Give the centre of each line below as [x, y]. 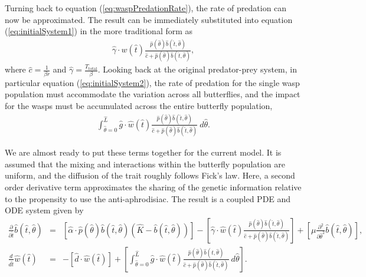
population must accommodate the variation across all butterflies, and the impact [153, 94]
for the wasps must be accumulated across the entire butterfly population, [139, 105]
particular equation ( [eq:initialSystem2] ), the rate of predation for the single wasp [152, 82]
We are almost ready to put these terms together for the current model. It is [143, 152]
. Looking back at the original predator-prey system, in [197, 69]
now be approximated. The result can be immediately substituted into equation [149, 19]
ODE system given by [44, 210]
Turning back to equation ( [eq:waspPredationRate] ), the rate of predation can [146, 8]
